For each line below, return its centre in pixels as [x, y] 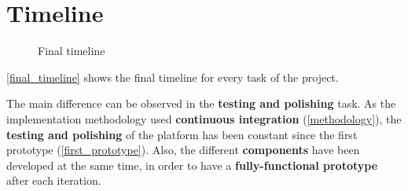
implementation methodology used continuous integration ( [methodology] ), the [204, 118]
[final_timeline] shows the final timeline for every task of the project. [173, 77]
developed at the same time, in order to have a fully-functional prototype [192, 165]
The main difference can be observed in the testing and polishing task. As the [201, 103]
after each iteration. [54, 180]
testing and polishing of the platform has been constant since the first [182, 134]
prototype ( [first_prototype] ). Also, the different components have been [183, 150]
